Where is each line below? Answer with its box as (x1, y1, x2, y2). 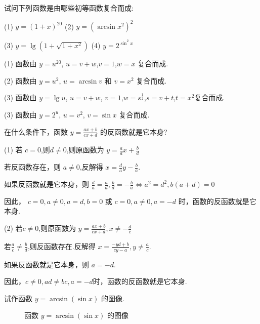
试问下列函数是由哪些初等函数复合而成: (4, 3, 134, 13)
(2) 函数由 (4, 75, 37, 86)
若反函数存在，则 (4, 161, 61, 172)
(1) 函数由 (4, 58, 37, 69)
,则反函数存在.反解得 (27, 240, 96, 251)
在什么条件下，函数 (4, 126, 68, 137)
